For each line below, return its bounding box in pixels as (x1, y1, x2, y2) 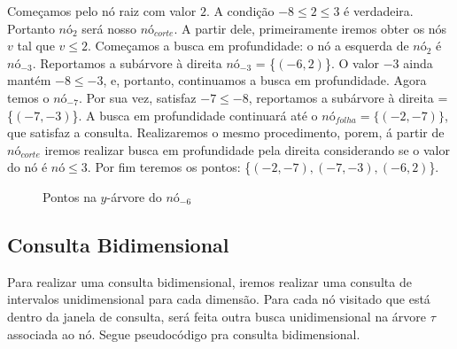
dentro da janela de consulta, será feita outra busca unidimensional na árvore (7, 306, 427, 325)
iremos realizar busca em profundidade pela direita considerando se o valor (44, 140, 450, 159)
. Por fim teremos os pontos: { (87, 158, 252, 176)
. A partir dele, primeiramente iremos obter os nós (174, 19, 447, 37)
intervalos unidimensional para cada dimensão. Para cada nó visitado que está (7, 290, 430, 308)
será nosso (81, 19, 137, 37)
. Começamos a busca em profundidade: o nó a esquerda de (87, 36, 409, 55)
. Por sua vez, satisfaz (78, 88, 197, 106)
